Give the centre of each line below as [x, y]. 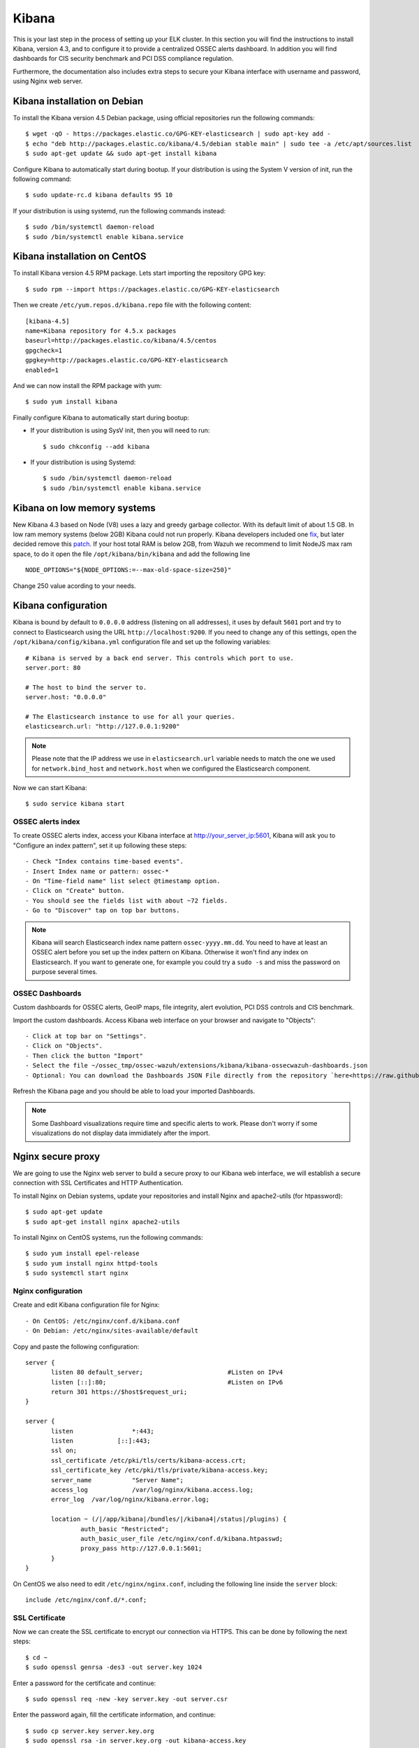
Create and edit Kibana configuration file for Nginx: [86, 1305]
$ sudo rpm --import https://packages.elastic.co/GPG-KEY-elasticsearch [152, 289]
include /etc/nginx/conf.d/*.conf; [86, 1600]
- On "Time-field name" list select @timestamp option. [123, 881]
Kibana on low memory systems [84, 508]
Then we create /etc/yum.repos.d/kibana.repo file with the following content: [132, 305]
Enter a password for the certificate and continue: [84, 1683]
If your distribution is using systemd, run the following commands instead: [119, 210]
